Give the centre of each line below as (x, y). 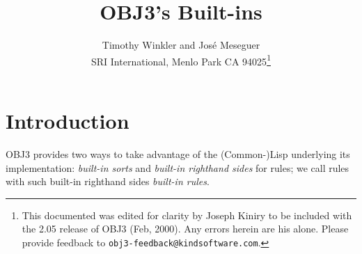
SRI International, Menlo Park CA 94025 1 (181, 60)
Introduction (68, 120)
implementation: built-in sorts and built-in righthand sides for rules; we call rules (178, 167)
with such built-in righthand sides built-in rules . (108, 181)
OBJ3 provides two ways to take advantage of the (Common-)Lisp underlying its (178, 153)
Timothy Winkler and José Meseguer (181, 45)
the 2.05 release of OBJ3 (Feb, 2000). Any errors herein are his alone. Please (185, 229)
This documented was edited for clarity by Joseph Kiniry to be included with (187, 215)
